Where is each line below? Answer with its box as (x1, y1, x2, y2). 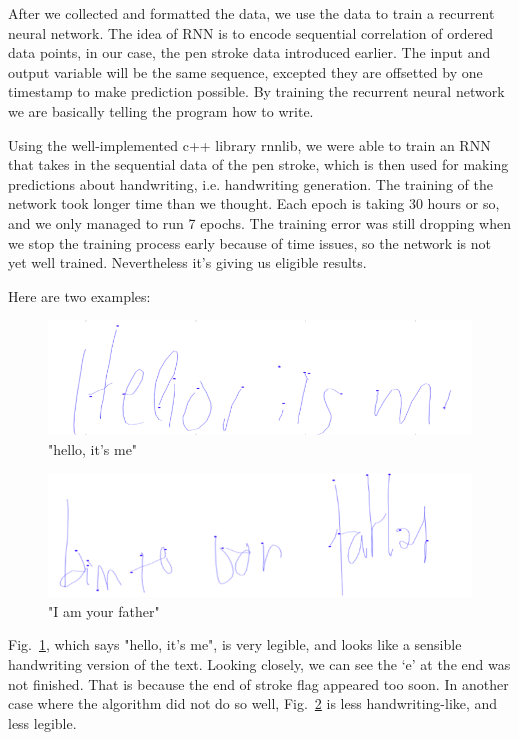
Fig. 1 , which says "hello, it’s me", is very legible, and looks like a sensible (8, 634, 462, 655)
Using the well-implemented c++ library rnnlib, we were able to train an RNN (8, 134, 491, 155)
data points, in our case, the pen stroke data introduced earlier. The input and (8, 42, 491, 63)
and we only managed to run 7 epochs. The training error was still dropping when (8, 212, 511, 233)
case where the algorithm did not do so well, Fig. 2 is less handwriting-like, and (8, 693, 498, 714)
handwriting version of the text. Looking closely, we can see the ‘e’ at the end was (8, 654, 511, 674)
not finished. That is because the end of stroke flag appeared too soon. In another (8, 673, 509, 694)
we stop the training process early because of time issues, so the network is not (8, 232, 491, 253)
